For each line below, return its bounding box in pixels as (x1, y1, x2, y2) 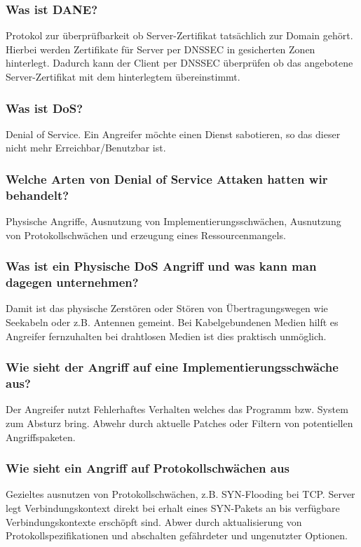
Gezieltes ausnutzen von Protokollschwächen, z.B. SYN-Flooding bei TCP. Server (6, 487, 355, 501)
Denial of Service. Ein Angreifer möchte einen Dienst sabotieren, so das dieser (6, 126, 341, 141)
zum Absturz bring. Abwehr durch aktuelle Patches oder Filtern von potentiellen (6, 415, 353, 430)
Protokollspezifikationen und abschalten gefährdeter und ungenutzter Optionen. (6, 528, 348, 543)
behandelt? (6, 186, 69, 203)
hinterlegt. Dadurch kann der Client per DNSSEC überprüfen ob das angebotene (6, 55, 353, 70)
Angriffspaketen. (6, 429, 76, 444)
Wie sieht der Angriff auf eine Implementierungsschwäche (6, 358, 339, 376)
